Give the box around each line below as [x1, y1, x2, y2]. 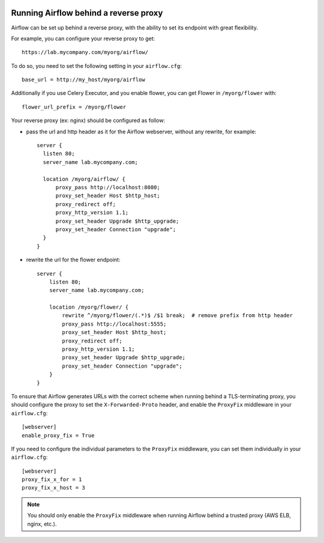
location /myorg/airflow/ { [43, 175, 126, 183]
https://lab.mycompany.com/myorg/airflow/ [22, 49, 149, 56]
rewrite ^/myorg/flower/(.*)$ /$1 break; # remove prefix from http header [62, 312, 293, 319]
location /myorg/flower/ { [49, 304, 129, 311]
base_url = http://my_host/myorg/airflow [22, 76, 145, 83]
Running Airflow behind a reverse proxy [11, 8, 163, 18]
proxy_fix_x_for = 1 [22, 476, 82, 483]
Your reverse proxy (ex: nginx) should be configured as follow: [11, 117, 165, 124]
